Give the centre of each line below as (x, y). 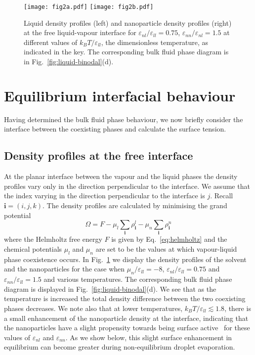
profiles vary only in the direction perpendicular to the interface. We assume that (127, 186)
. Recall (222, 196)
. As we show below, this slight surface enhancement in (149, 337)
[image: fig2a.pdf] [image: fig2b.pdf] (89, 7)
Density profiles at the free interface (99, 155)
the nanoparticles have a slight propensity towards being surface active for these (127, 328)
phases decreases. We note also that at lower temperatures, (93, 308)
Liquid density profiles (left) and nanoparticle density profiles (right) (128, 22)
